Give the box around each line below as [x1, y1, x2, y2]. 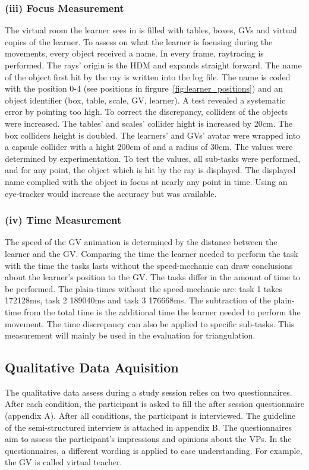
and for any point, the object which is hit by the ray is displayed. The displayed [5, 164, 296, 176]
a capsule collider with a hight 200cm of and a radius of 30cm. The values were [5, 140, 293, 153]
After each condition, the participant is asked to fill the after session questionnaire [5, 397, 304, 410]
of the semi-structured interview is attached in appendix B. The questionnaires [5, 421, 292, 433]
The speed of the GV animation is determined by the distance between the [5, 236, 278, 248]
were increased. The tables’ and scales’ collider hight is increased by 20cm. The [5, 117, 293, 129]
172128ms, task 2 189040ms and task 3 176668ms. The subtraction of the [5, 294, 272, 306]
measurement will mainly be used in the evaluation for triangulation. [5, 329, 256, 341]
